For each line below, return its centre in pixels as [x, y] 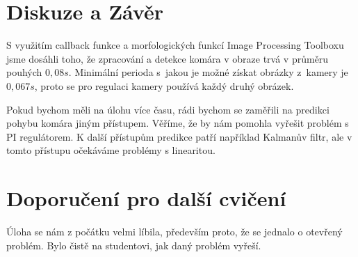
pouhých [24, 72]
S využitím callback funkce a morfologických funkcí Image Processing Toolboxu [175, 45]
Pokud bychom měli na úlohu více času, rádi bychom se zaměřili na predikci [168, 109]
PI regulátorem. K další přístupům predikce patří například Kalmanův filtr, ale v [179, 136]
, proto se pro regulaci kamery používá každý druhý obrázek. [164, 85]
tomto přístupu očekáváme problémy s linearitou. [111, 150]
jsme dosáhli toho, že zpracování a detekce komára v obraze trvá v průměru [168, 58]
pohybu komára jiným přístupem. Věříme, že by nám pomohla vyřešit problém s [178, 123]
